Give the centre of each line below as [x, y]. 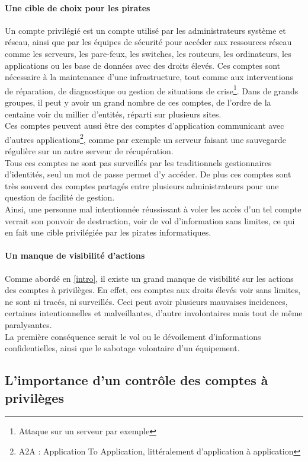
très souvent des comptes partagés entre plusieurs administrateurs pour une [142, 185]
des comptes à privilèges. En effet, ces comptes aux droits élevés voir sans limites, [153, 290]
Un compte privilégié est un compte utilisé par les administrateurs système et [145, 30]
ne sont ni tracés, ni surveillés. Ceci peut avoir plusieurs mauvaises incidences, [146, 301]
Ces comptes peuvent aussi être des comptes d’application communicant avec [145, 125]
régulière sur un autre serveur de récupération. [89, 151]
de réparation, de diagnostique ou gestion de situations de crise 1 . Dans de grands [152, 90]
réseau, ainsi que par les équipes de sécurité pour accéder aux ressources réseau [148, 42]
